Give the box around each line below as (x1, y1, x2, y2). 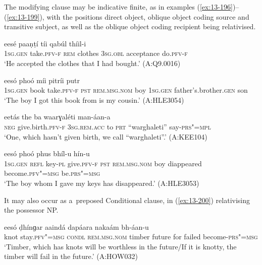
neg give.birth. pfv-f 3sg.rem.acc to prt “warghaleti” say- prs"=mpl (4, 121, 211, 131)
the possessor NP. (4, 205, 59, 215)
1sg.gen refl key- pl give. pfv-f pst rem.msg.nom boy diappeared (4, 158, 202, 168)
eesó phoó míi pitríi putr (4, 75, 80, 85)
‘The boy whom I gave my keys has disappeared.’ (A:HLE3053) (4, 177, 199, 188)
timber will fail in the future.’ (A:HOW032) (4, 251, 138, 261)
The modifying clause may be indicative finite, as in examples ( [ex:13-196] (4, 2, 233, 12)
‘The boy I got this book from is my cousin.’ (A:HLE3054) (4, 94, 184, 105)
